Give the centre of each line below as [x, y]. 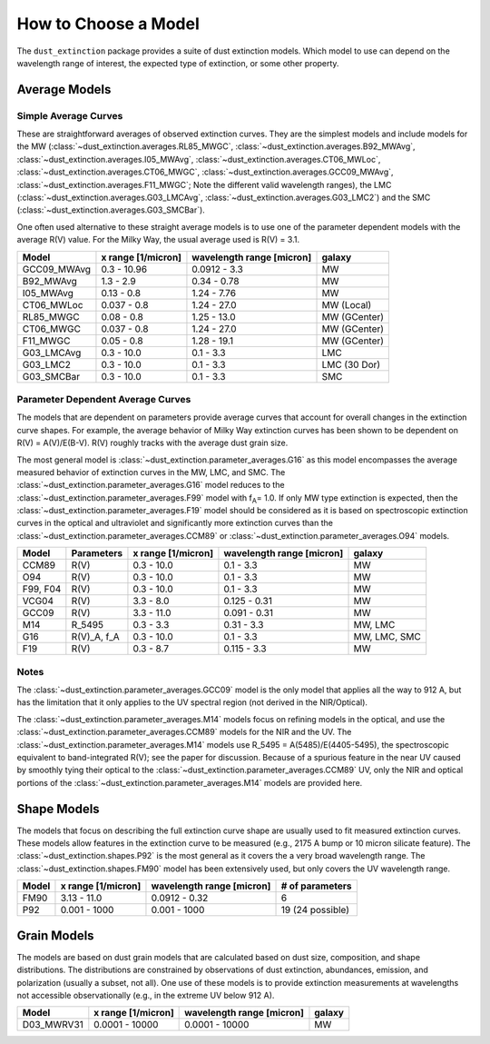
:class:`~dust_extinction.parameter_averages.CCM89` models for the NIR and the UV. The [184, 732]
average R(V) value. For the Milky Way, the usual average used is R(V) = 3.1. [158, 240]
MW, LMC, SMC [387, 637]
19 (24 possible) [315, 910]
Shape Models [58, 809]
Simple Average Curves [70, 115]
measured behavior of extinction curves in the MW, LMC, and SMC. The [151, 472]
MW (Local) [347, 304]
